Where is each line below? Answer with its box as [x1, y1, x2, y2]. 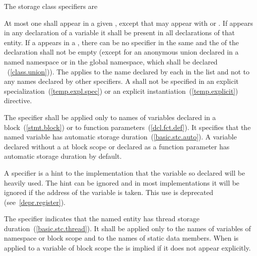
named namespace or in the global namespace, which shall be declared [4, 56, 218, 66]
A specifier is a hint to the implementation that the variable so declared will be [4, 167, 245, 178]
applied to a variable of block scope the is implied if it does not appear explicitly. [4, 243, 251, 253]
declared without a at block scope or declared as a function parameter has [4, 141, 230, 151]
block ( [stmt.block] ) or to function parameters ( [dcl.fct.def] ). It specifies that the [4, 122, 251, 132]
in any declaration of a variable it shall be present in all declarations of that [4, 27, 235, 38]
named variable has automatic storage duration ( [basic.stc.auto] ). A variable [4, 131, 237, 142]
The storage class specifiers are [4, 1, 98, 11]
